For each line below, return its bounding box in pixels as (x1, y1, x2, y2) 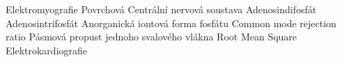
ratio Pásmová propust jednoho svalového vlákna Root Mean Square (6, 29, 297, 44)
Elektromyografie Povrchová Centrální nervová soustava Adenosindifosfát (6, 2, 317, 16)
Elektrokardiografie (6, 42, 88, 57)
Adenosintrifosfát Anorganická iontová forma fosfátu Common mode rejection (6, 15, 336, 30)
